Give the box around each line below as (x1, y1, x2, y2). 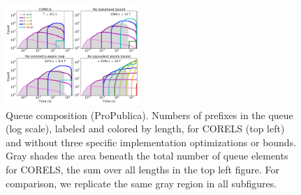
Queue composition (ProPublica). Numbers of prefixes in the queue (6, 107, 293, 122)
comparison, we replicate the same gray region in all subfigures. (6, 175, 277, 190)
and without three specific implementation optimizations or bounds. (6, 134, 297, 149)
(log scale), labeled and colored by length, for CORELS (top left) (6, 121, 285, 136)
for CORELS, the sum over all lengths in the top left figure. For (6, 162, 279, 177)
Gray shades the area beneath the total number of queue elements (6, 148, 288, 163)
